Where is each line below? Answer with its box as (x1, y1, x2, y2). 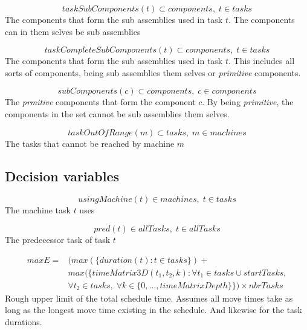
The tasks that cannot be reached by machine (5, 137, 175, 149)
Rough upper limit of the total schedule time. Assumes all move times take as (5, 291, 293, 304)
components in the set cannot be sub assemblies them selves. (5, 107, 230, 120)
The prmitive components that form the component (5, 95, 196, 108)
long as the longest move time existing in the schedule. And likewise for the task (5, 303, 303, 316)
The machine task (5, 204, 71, 216)
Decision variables (5, 166, 120, 185)
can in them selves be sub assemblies (5, 25, 141, 37)
